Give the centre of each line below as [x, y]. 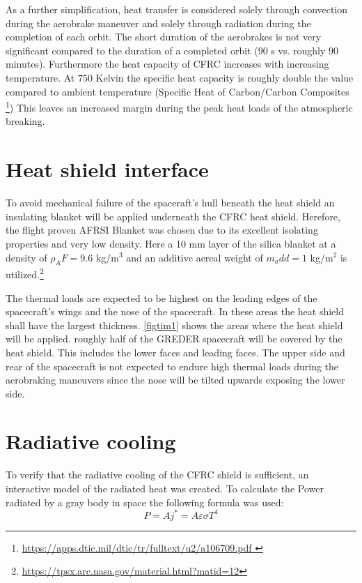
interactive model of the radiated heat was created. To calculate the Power [165, 489]
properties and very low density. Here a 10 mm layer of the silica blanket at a [171, 243]
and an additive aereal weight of [195, 257]
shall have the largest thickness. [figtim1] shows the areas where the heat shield [174, 325]
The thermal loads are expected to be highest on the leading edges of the [162, 297]
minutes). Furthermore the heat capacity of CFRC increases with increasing [167, 64]
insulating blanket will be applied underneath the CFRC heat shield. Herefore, [173, 216]
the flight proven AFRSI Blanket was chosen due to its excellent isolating [162, 230]
